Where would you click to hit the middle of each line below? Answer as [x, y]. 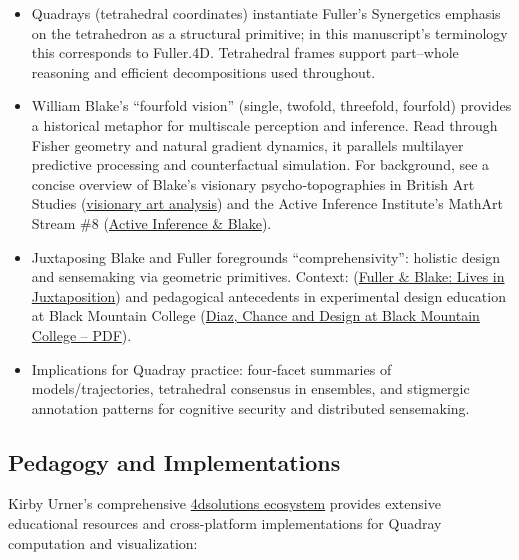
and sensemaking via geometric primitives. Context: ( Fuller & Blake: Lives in [268, 276]
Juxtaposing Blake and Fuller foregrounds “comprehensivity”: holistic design [266, 256]
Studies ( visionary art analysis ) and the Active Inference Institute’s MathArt [267, 203]
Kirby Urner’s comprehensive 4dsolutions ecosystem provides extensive [224, 503]
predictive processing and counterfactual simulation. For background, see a [260, 164]
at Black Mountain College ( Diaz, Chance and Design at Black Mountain [255, 315]
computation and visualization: [103, 542]
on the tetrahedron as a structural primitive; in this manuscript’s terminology [269, 32]
